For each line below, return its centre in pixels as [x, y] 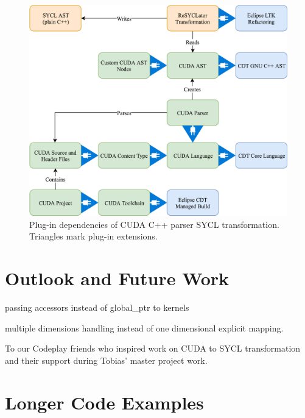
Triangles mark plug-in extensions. [93, 236]
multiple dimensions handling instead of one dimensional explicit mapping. [144, 328]
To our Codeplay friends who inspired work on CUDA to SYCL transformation [153, 348]
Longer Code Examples [104, 402]
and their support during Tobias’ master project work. [106, 360]
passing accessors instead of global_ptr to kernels [97, 307]
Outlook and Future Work [117, 278]
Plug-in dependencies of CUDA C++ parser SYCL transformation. [154, 224]
